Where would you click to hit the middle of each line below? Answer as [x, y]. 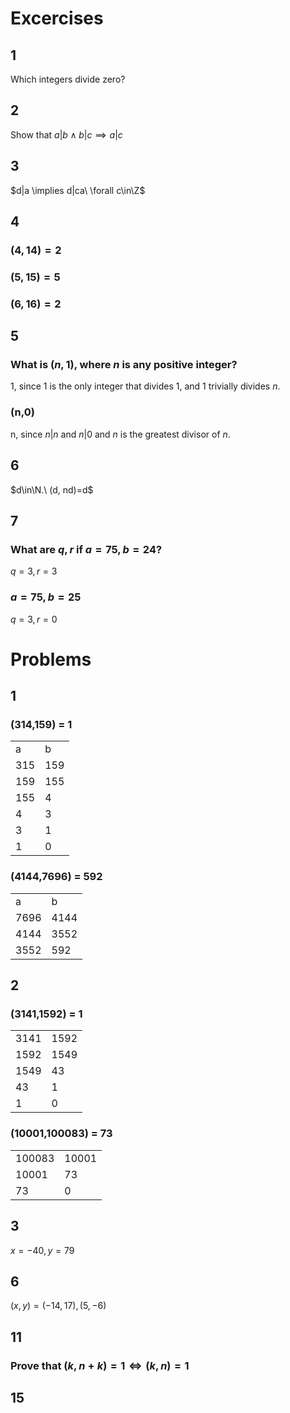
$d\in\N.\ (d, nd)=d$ [52, 489]
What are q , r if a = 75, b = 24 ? [86, 549]
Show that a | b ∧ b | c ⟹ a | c [66, 134]
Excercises [57, 18]
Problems [51, 659]
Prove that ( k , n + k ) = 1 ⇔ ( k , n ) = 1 [100, 1365]
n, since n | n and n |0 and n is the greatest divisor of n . [120, 434]
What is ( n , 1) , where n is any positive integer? [124, 365]
